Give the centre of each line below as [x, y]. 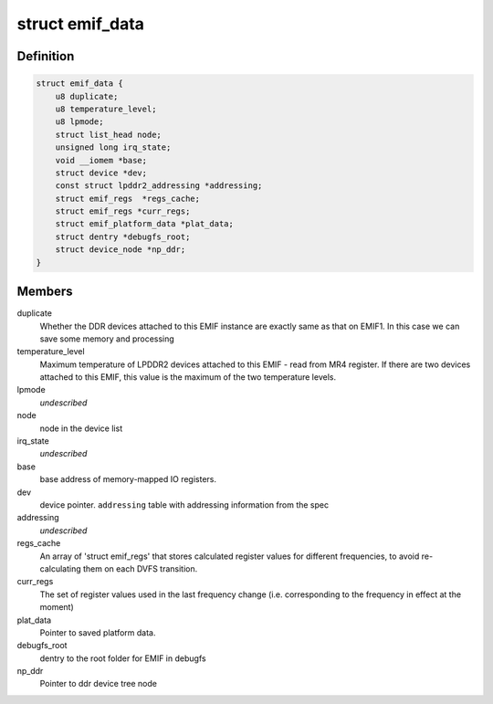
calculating [60, 568]
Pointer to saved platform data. [98, 632]
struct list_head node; [108, 134]
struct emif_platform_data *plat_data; [145, 224]
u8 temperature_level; [106, 109]
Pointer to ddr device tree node [98, 684]
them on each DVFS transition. [140, 568]
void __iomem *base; [101, 160]
